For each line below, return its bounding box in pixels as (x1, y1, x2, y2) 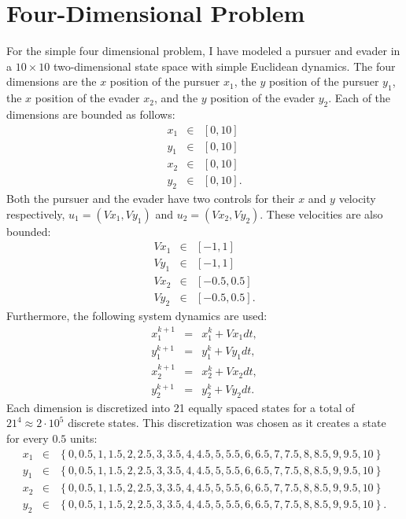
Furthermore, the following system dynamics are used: (6, 307, 268, 324)
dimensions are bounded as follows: (6, 105, 175, 122)
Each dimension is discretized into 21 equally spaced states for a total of (6, 399, 355, 415)
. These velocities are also (260, 205, 383, 222)
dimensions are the (6, 73, 97, 90)
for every (6, 429, 49, 446)
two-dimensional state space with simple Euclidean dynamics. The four (53, 57, 396, 74)
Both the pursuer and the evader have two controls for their (6, 190, 295, 207)
